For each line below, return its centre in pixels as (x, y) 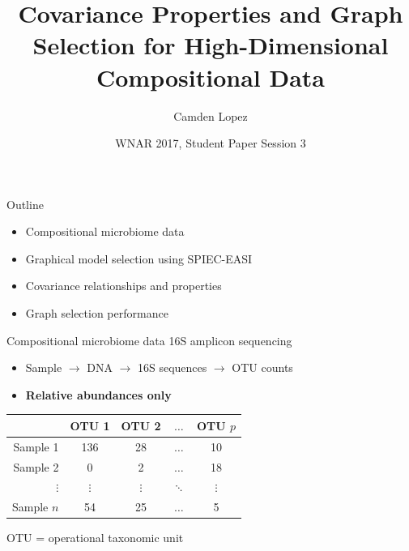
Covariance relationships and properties (124, 286)
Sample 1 (36, 446)
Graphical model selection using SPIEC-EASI (139, 258)
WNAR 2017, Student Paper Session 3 (211, 143)
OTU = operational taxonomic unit (95, 538)
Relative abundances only (98, 394)
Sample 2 (36, 466)
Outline (25, 204)
